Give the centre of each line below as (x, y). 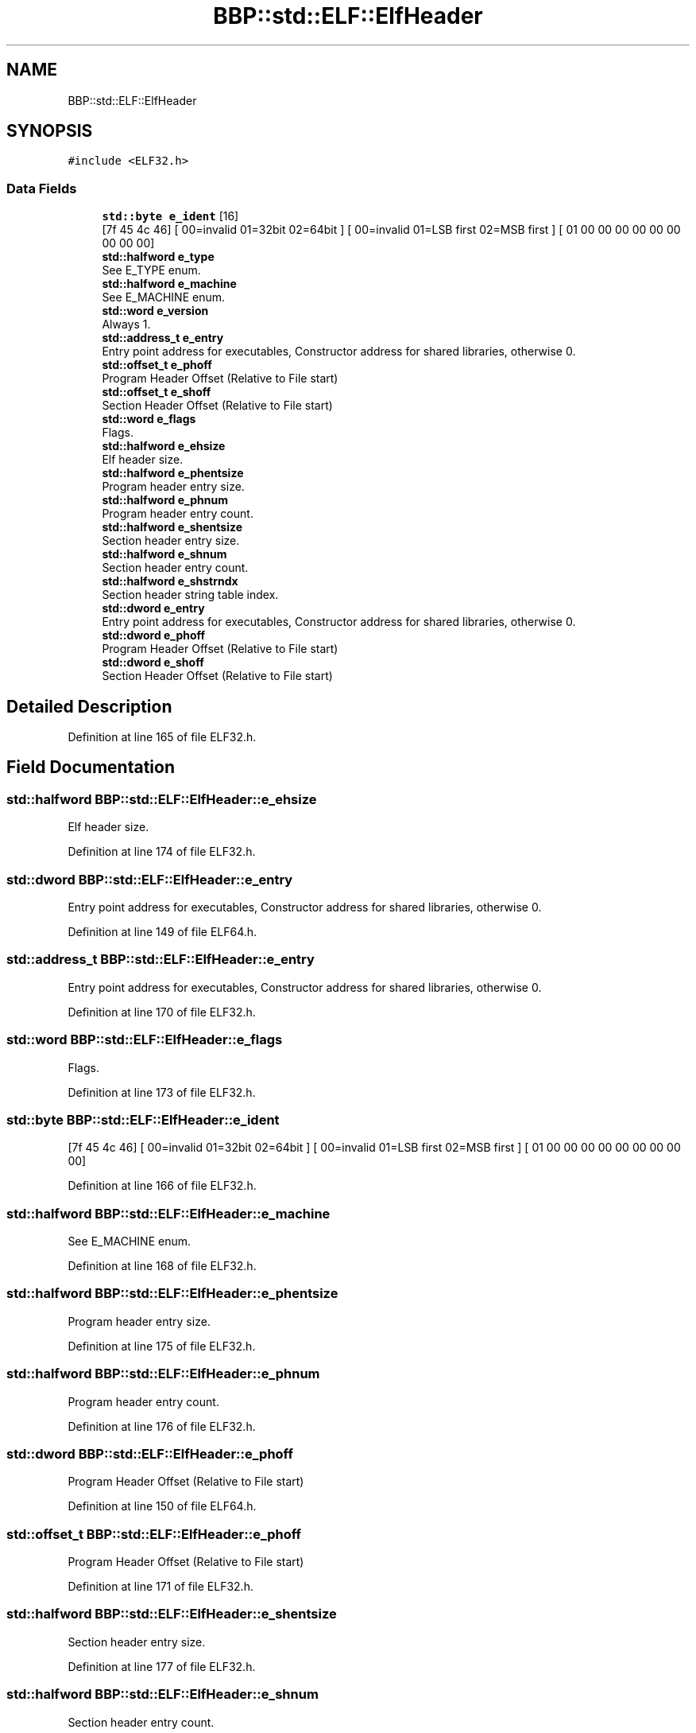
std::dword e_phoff (154, 635)
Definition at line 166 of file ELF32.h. (162, 1186)
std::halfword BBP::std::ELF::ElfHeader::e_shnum (162, 1694)
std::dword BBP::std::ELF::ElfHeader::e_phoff (150, 1453)
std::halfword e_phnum (165, 500)
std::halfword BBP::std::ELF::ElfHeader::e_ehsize (162, 799)
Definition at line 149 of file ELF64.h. (162, 932)
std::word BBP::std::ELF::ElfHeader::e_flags (145, 1040)
